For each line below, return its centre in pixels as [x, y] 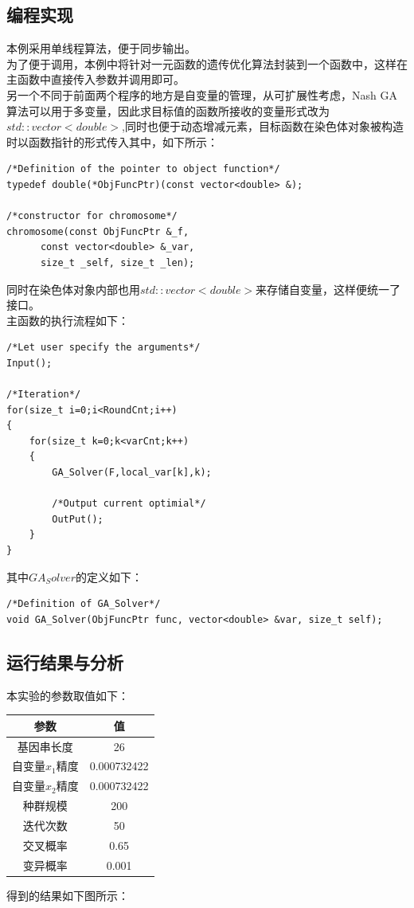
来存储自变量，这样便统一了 [328, 289]
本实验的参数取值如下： [68, 695]
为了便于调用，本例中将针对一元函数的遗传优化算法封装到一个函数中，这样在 [207, 63]
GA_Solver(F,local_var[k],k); [132, 473]
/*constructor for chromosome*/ [92, 216]
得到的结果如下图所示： [68, 895]
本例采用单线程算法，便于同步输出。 [101, 48]
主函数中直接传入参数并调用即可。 [96, 79]
